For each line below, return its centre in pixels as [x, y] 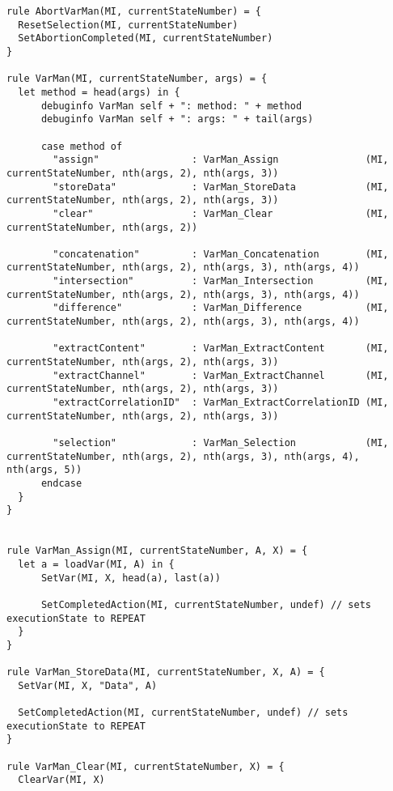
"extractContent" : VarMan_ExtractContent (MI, [221, 349]
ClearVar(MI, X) [61, 780]
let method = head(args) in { [99, 92]
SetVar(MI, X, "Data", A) [88, 685]
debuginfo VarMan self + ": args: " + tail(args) [177, 119]
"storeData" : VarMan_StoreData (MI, [221, 187]
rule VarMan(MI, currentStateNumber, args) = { [137, 79]
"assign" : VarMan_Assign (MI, [221, 160]
